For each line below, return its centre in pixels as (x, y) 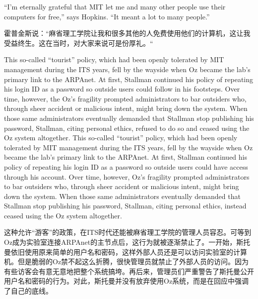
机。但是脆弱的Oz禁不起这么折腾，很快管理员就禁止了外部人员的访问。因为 (127, 261)
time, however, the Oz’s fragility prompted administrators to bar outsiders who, (125, 98)
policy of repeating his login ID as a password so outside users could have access (126, 166)
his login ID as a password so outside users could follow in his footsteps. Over (122, 89)
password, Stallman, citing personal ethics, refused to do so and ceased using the (127, 128)
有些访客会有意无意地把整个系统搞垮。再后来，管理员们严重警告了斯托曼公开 (129, 271)
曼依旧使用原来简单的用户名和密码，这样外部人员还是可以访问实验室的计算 (126, 251)
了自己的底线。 (28, 291)
